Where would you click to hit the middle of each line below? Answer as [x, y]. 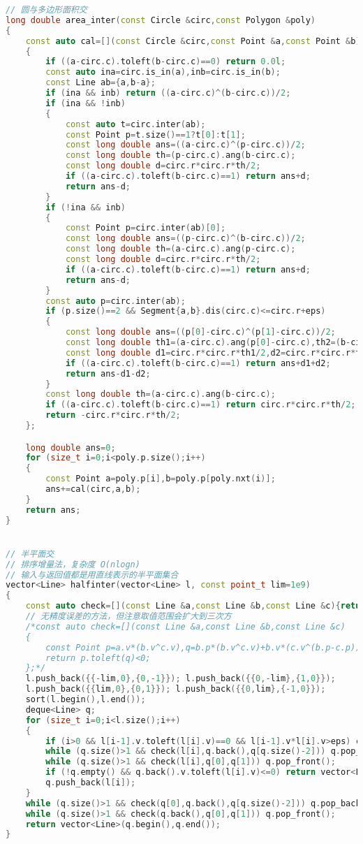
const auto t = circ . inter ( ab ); [135, 124]
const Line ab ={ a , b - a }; [101, 83]
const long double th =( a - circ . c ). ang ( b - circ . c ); [161, 394]
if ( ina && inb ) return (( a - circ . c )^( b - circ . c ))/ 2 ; [168, 93]
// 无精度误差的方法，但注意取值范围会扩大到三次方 [128, 617]
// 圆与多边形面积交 [46, 10]
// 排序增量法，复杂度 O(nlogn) [73, 564]
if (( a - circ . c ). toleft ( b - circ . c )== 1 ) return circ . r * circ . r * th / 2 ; [201, 405]
